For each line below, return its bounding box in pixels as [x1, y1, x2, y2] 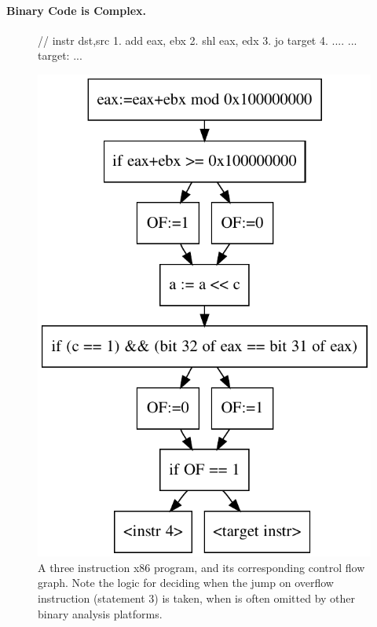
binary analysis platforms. [38, 605, 163, 621]
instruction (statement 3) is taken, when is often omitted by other [38, 590, 356, 607]
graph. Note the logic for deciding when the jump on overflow [38, 574, 334, 591]
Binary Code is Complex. [6, 2, 147, 18]
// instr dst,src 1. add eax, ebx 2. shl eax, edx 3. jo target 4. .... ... [38, 31, 357, 48]
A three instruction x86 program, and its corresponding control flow [38, 559, 365, 575]
